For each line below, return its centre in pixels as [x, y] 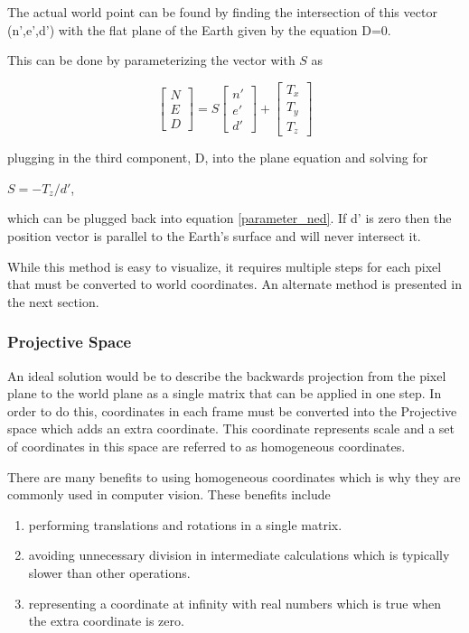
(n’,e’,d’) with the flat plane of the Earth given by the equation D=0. [199, 29]
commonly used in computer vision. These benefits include [169, 494]
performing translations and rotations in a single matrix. [185, 524]
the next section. [53, 301]
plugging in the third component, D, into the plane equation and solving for [218, 158]
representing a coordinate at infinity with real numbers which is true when [235, 603]
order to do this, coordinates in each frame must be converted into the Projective [232, 410]
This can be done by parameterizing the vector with [151, 60]
